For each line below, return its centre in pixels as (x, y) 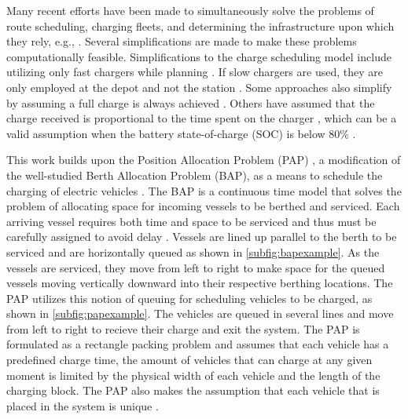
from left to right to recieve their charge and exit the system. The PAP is (183, 328)
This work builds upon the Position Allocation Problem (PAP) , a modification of (204, 160)
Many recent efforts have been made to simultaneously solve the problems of (190, 10)
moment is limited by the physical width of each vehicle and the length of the (193, 375)
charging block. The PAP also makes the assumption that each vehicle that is (193, 390)
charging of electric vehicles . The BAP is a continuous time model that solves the (204, 190)
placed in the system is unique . (83, 405)
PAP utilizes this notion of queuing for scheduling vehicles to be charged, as (189, 298)
